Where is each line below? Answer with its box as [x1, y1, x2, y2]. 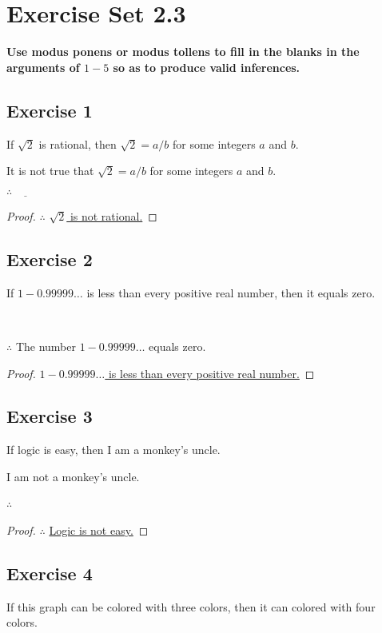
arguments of [6, 58, 80, 75]
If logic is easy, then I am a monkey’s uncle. [6, 441, 221, 458]
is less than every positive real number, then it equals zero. [86, 284, 376, 301]
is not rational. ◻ [70, 207, 157, 224]
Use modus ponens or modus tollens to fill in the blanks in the [6, 43, 360, 60]
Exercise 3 [6, 404, 93, 428]
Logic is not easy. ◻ [49, 522, 149, 539]
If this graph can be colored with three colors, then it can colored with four [6, 598, 376, 615]
